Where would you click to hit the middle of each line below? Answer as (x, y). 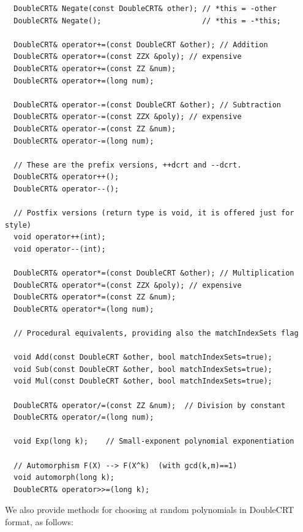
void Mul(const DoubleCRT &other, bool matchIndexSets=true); (143, 381)
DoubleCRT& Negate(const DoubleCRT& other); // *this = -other (145, 9)
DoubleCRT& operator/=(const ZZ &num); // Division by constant (150, 405)
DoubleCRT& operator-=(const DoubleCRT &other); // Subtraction (148, 105)
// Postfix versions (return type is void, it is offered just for (154, 213)
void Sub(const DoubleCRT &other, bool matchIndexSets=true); (143, 369)
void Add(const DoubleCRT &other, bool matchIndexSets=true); (143, 357)
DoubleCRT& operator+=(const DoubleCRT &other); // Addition (141, 44)
